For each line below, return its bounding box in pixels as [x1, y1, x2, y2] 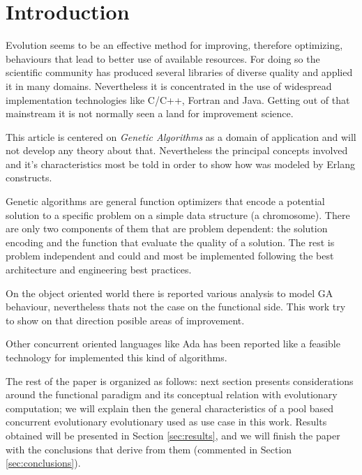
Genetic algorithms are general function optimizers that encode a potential [6, 194, 325, 209]
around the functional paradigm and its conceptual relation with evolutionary [6, 387, 338, 402]
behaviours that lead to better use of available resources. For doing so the [6, 51, 320, 66]
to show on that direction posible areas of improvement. [6, 312, 245, 327]
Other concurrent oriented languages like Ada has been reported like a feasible [6, 336, 340, 351]
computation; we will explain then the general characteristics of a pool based [6, 400, 334, 415]
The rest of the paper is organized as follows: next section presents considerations [6, 373, 354, 388]
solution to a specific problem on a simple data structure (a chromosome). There [6, 207, 350, 222]
